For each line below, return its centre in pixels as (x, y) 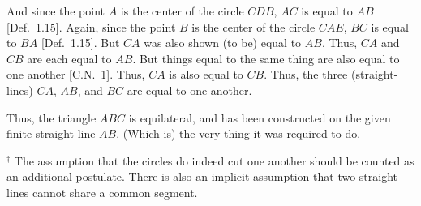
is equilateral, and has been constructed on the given (260, 117)
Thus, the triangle (52, 117)
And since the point (56, 11)
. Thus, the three (306, 74)
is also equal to (206, 74)
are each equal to (69, 58)
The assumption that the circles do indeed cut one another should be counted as (214, 160)
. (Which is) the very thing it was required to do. (238, 133)
